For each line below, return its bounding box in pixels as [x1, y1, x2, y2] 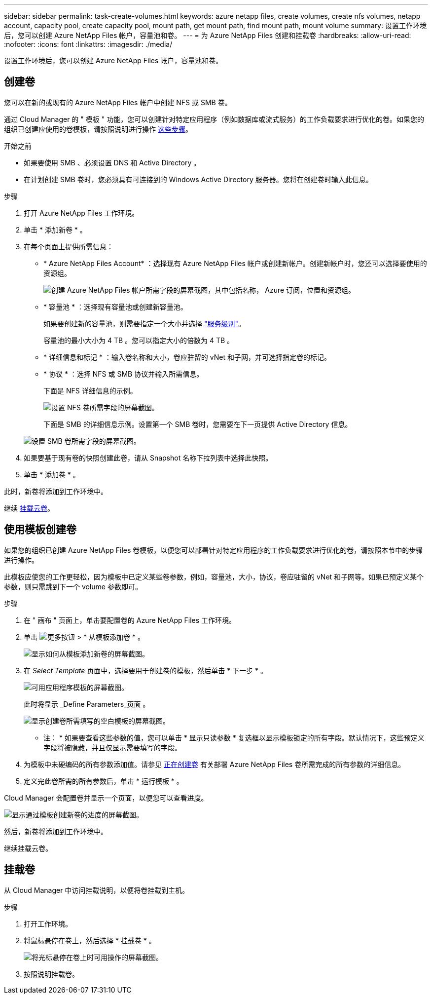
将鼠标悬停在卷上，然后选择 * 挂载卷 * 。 [24, 936, 156, 945]
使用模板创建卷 [4, 523, 76, 536]
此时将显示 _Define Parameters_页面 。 [24, 699, 150, 708]
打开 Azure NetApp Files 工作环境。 [24, 208, 139, 217]
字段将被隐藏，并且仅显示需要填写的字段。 [43, 743, 181, 752]
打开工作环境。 [24, 919, 72, 928]
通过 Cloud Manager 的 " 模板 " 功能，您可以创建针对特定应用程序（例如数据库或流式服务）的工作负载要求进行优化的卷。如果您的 [4, 115, 425, 123]
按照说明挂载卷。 [24, 969, 79, 978]
